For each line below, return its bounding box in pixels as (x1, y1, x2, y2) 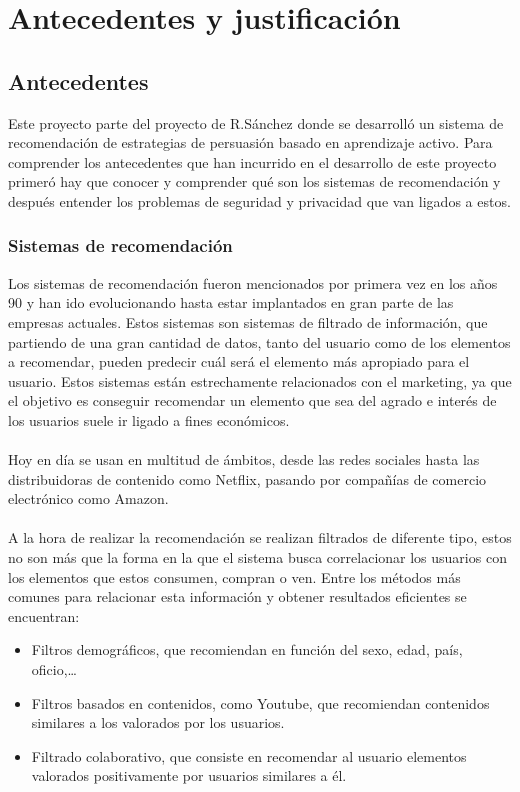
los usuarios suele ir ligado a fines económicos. (8, 409, 290, 430)
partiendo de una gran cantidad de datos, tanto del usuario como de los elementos (8, 331, 511, 352)
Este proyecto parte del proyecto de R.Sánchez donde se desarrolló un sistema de (8, 112, 504, 133)
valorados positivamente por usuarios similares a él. (31, 765, 347, 786)
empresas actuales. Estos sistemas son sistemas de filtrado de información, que (8, 311, 488, 332)
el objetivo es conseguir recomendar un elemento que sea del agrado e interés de (8, 390, 497, 411)
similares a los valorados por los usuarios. (31, 712, 285, 733)
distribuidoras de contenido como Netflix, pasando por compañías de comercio (8, 468, 487, 489)
